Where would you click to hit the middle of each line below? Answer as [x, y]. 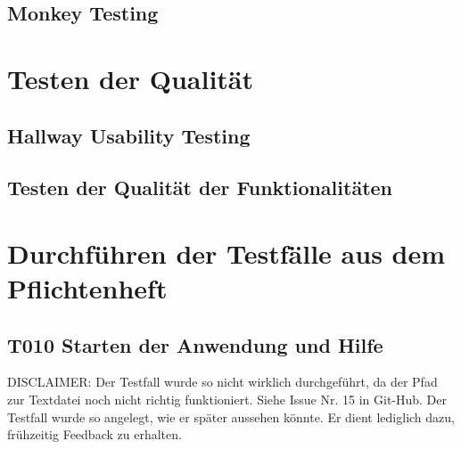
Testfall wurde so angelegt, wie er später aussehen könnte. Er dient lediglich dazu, [231, 416]
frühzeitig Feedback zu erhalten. [95, 434]
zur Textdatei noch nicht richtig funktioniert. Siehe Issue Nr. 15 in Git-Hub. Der [227, 400]
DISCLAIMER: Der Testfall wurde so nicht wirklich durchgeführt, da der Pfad [222, 382]
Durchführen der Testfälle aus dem [226, 253]
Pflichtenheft [87, 288]
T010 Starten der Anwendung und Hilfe [195, 344]
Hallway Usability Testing [129, 135]
